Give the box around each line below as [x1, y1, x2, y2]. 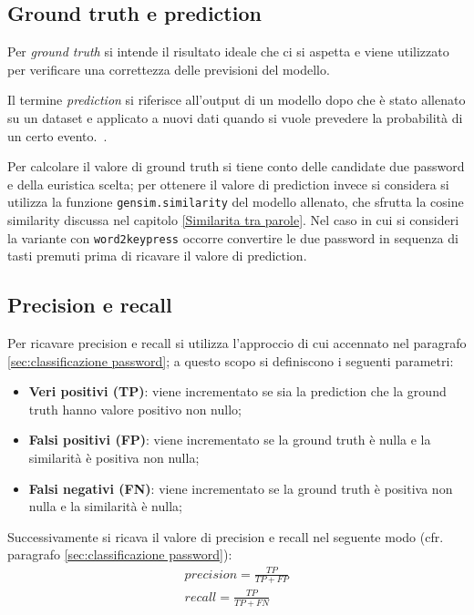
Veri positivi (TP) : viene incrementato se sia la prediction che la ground [28, 382, 447, 401]
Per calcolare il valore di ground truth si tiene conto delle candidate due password [7, 157, 465, 176]
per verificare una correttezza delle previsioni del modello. [7, 59, 330, 78]
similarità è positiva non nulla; [28, 448, 200, 467]
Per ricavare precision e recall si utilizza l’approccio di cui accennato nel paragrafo [7, 333, 467, 353]
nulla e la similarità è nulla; [28, 497, 182, 516]
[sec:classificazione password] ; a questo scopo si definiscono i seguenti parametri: [7, 351, 454, 370]
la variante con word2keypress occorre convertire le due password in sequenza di [7, 228, 459, 247]
